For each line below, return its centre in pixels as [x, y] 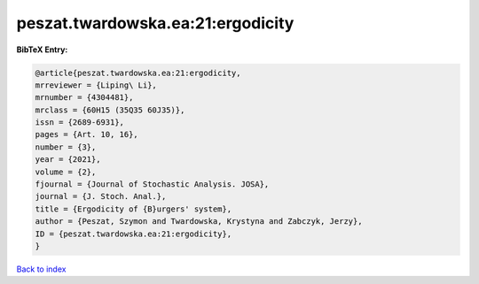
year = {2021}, [68, 160]
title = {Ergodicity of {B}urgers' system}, [133, 209]
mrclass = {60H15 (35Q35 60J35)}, [110, 110]
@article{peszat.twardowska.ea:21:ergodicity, [138, 73]
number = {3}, [66, 147]
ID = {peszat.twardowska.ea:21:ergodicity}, [133, 234]
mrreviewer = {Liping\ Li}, [96, 85]
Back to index [41, 269]
